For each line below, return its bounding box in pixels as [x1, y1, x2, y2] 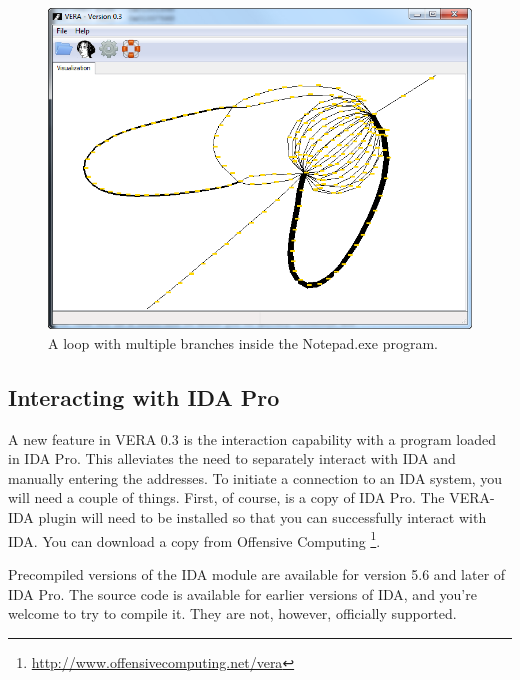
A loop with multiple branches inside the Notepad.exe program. [48, 332, 438, 353]
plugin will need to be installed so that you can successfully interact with [38, 507, 487, 528]
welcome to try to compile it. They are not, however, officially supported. [8, 603, 457, 624]
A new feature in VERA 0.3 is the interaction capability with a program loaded [8, 428, 496, 449]
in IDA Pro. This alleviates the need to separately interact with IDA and [8, 448, 456, 469]
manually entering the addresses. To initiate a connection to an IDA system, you [8, 467, 503, 488]
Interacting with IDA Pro [8, 381, 280, 412]
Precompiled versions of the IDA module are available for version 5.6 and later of [8, 563, 506, 584]
